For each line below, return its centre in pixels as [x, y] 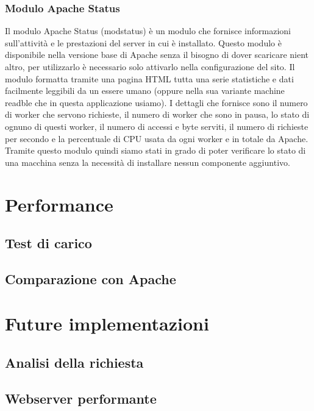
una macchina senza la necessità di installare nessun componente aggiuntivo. [148, 162]
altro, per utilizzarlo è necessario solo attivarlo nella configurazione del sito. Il [150, 66]
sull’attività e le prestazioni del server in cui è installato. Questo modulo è [143, 42]
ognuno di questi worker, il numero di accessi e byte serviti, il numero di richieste [157, 126]
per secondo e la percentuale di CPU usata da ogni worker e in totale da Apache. [157, 138]
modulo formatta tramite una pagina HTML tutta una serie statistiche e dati [149, 78]
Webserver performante [81, 398]
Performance [59, 204]
